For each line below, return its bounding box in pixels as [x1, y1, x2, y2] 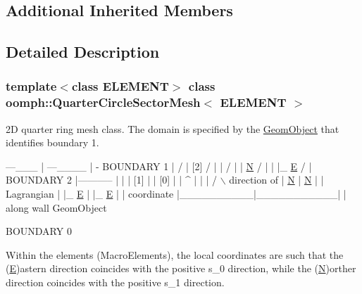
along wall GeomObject [6, 200, 107, 215]
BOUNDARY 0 [6, 224, 72, 238]
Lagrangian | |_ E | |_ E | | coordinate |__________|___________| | [6, 186, 347, 201]
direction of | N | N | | [229, 172, 324, 187]
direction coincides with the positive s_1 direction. [6, 275, 225, 290]
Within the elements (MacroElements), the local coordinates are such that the [6, 247, 344, 262]
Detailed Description [6, 41, 160, 63]
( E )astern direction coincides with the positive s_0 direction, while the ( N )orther [6, 261, 356, 276]
